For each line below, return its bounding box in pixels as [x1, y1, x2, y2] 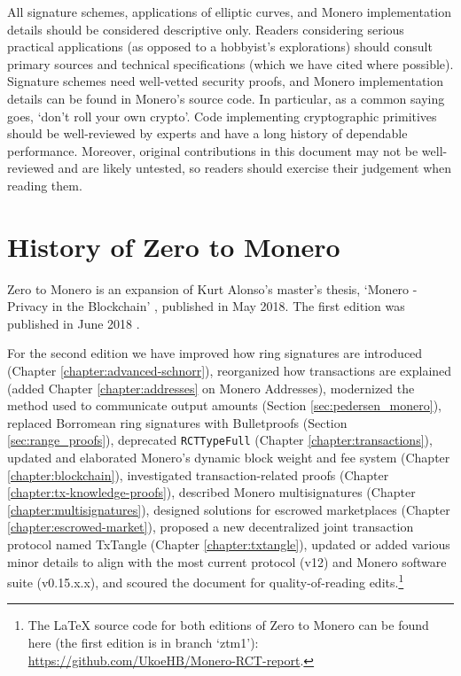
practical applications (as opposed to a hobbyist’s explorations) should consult [7, 37, 433, 56]
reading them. [7, 175, 82, 194]
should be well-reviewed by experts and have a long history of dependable [7, 124, 408, 143]
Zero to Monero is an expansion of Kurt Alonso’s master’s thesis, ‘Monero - [7, 279, 418, 298]
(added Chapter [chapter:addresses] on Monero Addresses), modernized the [7, 378, 415, 397]
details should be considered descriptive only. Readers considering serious [7, 19, 404, 38]
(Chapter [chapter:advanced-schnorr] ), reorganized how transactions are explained [7, 361, 452, 380]
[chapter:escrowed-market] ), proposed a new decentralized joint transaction [7, 517, 414, 536]
